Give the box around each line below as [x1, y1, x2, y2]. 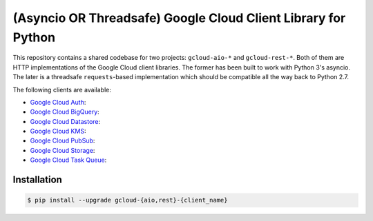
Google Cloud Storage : [30, 146, 95, 154]
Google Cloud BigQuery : [30, 107, 99, 116]
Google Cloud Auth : [30, 98, 86, 106]
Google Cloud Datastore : [30, 117, 101, 125]
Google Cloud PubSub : [30, 136, 95, 145]
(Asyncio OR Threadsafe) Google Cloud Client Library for [12, 10, 346, 25]
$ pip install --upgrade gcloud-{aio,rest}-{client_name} [27, 196, 228, 204]
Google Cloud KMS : [30, 127, 86, 136]
